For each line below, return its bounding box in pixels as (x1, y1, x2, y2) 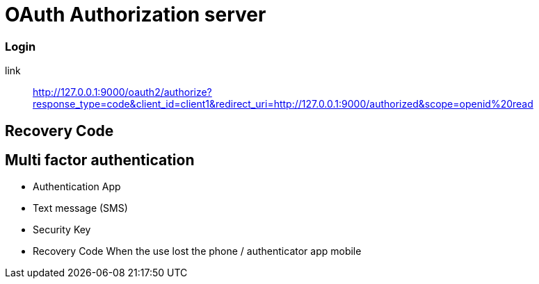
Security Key (33, 224, 91, 236)
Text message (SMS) (33, 202, 128, 215)
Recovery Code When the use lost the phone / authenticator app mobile (33, 245, 362, 258)
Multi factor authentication (5, 151, 195, 169)
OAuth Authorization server (5, 3, 266, 26)
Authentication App (33, 181, 121, 193)
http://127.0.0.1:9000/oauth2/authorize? (33, 86, 212, 99)
